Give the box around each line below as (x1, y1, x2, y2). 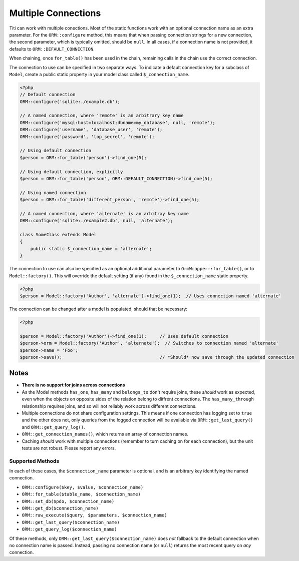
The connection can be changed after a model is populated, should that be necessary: (9, 306, 188, 312)
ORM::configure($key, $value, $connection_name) (22, 484, 144, 490)
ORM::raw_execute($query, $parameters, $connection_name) (22, 512, 167, 518)
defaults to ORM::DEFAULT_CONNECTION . (9, 46, 95, 52)
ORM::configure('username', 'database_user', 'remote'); (20, 127, 163, 133)
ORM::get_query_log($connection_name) (22, 526, 117, 532)
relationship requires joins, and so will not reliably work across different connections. (22, 403, 197, 409)
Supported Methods (9, 457, 60, 464)
